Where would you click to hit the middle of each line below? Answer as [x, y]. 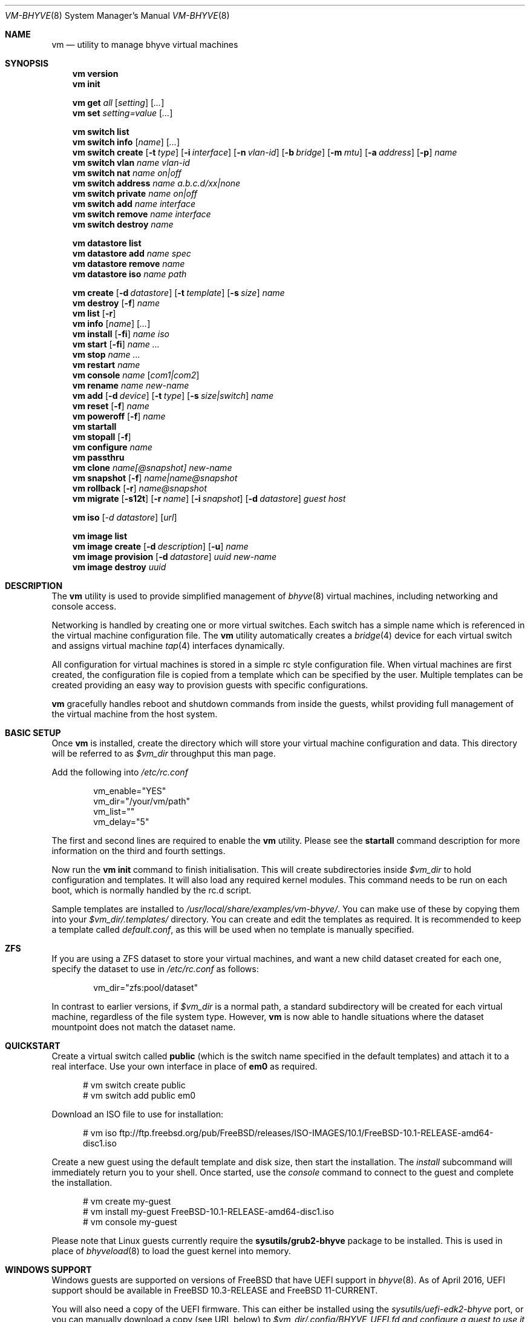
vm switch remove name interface [142, 214]
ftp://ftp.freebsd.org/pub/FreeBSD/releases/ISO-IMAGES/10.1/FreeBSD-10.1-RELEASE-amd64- [306, 1133]
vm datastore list [107, 243]
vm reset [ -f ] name [111, 406]
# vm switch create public [134, 1085]
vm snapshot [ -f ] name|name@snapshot [155, 478]
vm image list [100, 536]
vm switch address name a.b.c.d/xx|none [156, 183]
